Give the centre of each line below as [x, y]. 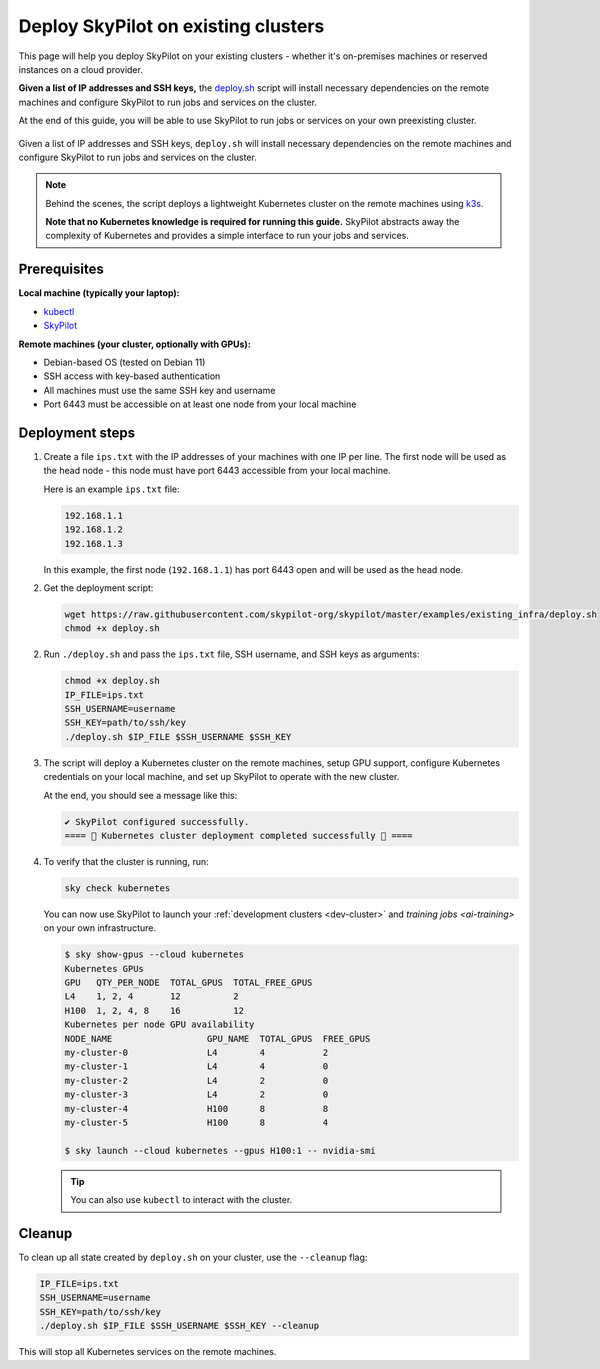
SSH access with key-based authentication [132, 376]
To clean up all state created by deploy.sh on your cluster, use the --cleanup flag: [193, 1257]
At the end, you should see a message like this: [140, 795]
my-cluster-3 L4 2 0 [196, 1094]
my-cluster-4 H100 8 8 [196, 1108]
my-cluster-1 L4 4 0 [196, 1066]
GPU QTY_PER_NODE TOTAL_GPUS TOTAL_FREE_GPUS [188, 983]
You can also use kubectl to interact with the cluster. [181, 1200]
